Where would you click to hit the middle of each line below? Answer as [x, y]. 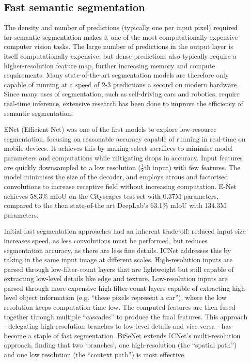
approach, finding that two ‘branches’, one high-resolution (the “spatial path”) [120, 345]
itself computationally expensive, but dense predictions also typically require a [120, 55]
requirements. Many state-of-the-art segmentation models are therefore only [117, 75]
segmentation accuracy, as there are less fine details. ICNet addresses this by [118, 250]
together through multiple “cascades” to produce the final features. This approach [126, 316]
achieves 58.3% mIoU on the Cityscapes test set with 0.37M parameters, [111, 196]
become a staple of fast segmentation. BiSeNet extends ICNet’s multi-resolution [122, 335]
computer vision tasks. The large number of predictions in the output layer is [119, 46]
